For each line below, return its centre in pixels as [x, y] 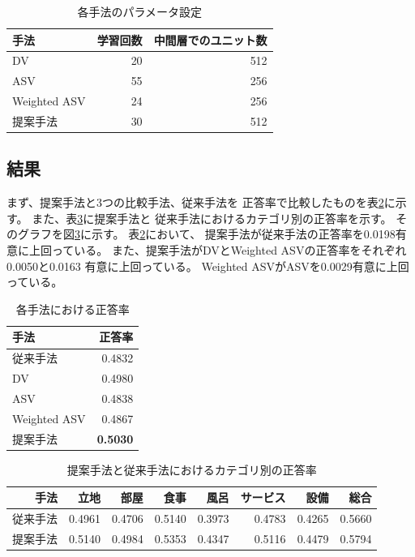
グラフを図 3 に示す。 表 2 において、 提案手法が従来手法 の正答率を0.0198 [206, 234]
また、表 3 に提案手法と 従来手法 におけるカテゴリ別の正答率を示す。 [212, 218]
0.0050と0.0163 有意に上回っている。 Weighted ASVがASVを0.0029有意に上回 [208, 266]
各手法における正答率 [73, 308]
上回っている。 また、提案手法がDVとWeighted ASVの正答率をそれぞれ [218, 250]
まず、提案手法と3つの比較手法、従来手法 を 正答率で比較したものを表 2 [195, 202]
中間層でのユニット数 [210, 39]
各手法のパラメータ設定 [140, 11]
